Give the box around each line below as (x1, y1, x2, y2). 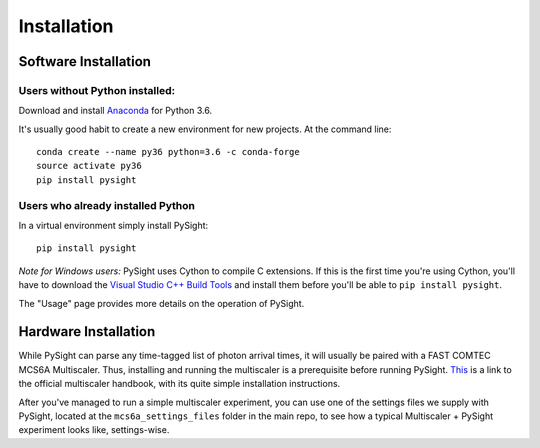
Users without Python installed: (18, 83, 175, 97)
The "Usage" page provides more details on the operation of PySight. (18, 297, 305, 309)
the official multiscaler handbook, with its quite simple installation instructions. (18, 378, 341, 390)
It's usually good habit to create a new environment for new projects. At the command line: (18, 123, 392, 135)
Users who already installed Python (18, 198, 195, 212)
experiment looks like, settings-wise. (18, 424, 170, 436)
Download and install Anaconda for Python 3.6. (18, 105, 213, 117)
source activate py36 (36, 160, 142, 172)
